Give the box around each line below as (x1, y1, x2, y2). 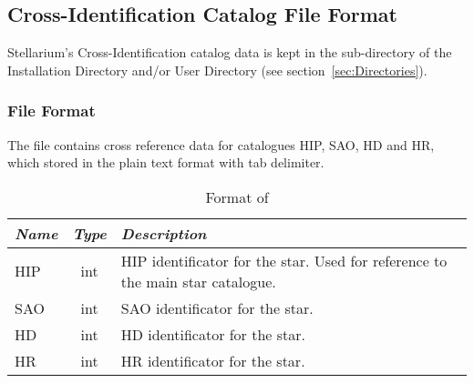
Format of (205, 186, 269, 207)
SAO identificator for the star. (120, 297, 314, 318)
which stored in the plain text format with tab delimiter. (7, 153, 325, 172)
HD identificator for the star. (120, 323, 306, 345)
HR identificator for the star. (120, 349, 305, 371)
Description (120, 222, 207, 244)
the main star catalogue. (120, 270, 276, 292)
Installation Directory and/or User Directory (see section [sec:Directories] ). (7, 60, 428, 79)
